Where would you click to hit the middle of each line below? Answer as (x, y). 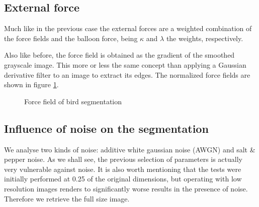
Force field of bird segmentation (73, 101)
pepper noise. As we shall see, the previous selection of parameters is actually (123, 159)
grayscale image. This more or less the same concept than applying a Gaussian (125, 64)
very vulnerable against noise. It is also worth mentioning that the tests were (123, 169)
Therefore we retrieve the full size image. (67, 198)
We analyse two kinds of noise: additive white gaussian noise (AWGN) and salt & (130, 149)
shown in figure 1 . (31, 84)
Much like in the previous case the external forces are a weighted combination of (128, 28)
